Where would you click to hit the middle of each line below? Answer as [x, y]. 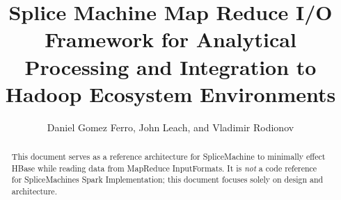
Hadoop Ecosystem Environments [170, 93]
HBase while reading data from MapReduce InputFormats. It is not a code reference [164, 168]
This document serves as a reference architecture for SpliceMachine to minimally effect [168, 157]
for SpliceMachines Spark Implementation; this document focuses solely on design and [167, 180]
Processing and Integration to [170, 66]
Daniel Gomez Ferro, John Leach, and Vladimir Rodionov [170, 127]
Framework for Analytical [170, 39]
